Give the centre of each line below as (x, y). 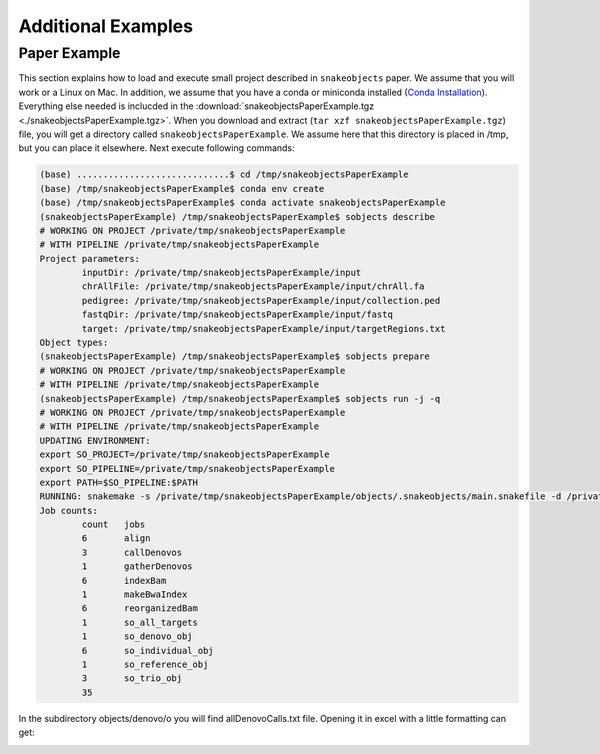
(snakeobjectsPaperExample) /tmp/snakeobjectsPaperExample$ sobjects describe (237, 216)
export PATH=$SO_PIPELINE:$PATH (119, 482)
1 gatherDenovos (137, 566)
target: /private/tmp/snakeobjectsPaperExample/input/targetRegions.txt (263, 328)
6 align (116, 538)
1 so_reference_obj (145, 664)
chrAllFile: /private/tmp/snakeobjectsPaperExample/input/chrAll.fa (253, 286)
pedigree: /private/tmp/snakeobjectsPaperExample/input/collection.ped (261, 300)
